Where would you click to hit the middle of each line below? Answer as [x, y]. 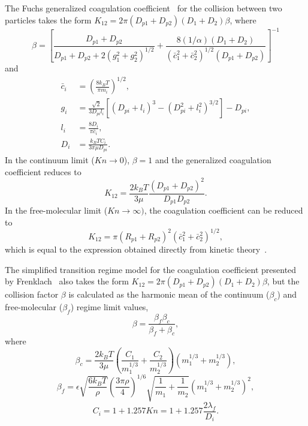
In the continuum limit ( [50, 160]
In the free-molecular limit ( [56, 210]
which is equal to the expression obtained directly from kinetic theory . [136, 249]
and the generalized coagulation [213, 160]
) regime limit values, [109, 306]
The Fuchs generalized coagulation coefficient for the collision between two [144, 8]
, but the [283, 281]
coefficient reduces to [43, 171]
